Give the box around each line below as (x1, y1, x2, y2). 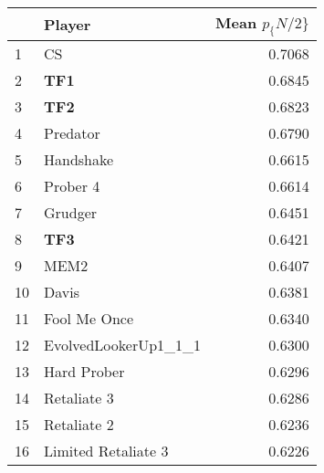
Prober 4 (44, 175, 100, 197)
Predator (44, 122, 100, 144)
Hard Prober (44, 361, 125, 383)
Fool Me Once (44, 308, 134, 330)
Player (44, 14, 91, 36)
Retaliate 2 (44, 414, 114, 436)
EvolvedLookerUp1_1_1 (44, 334, 202, 356)
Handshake (44, 149, 114, 171)
